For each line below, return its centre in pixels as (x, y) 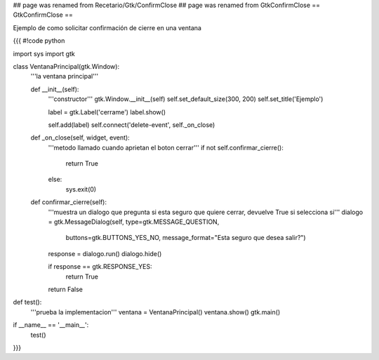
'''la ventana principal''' (64, 76)
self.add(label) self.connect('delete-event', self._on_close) (132, 125)
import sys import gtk (44, 53)
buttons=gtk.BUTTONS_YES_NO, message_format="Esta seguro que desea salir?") (186, 238)
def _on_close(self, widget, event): (80, 138)
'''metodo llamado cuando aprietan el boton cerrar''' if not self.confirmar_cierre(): (166, 147)
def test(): (27, 302)
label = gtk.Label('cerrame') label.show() (107, 112)
